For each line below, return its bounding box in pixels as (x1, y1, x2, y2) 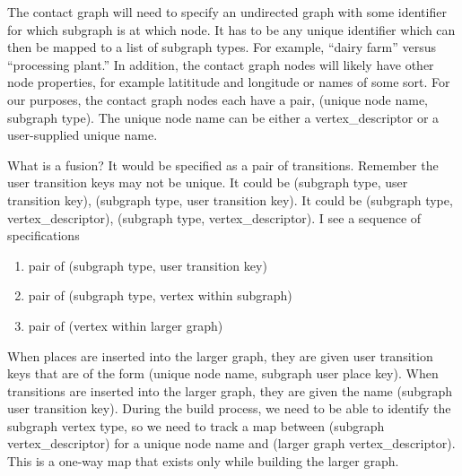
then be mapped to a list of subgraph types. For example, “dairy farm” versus (7, 38, 436, 56)
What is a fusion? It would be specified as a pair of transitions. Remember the (7, 155, 439, 174)
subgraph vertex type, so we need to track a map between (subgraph (7, 416, 385, 435)
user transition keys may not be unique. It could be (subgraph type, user (7, 173, 408, 192)
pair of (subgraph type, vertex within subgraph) (28, 286, 292, 305)
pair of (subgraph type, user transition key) (28, 255, 267, 274)
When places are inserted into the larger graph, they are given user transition (7, 346, 433, 365)
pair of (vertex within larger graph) (28, 316, 223, 334)
